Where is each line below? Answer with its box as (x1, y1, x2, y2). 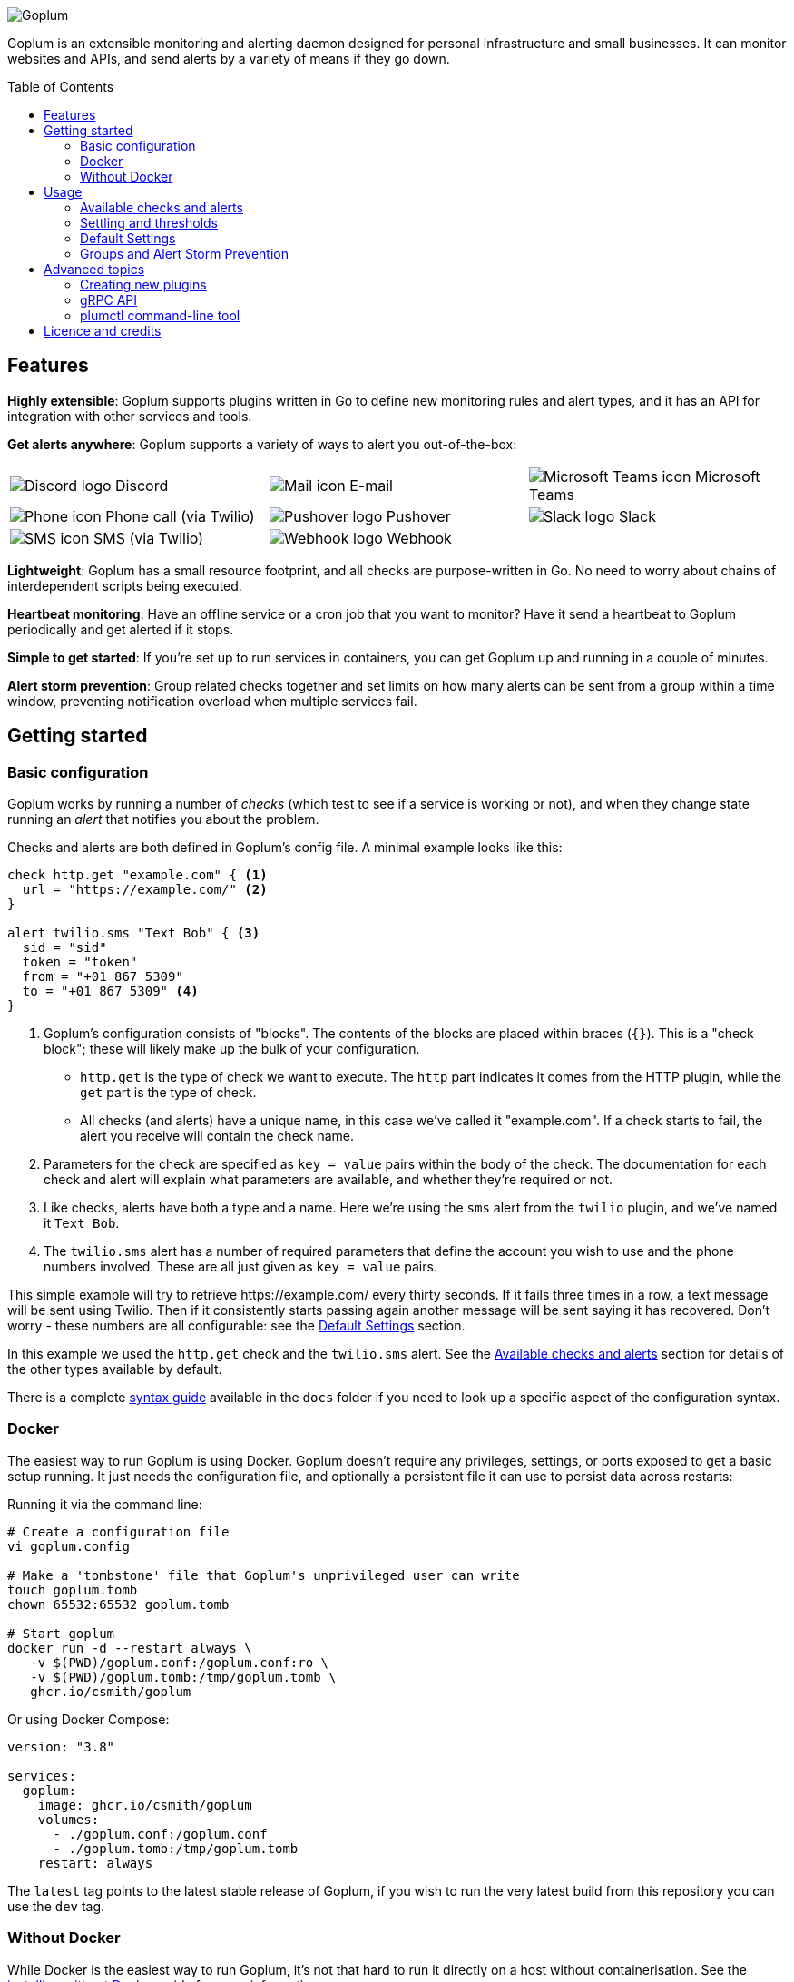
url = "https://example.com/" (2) (22, 882, 268, 898)
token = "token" (22, 955, 138, 970)
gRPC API (80, 292, 138, 308)
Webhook (387, 528, 452, 547)
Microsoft (695, 466, 760, 486)
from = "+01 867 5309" (22, 969, 183, 985)
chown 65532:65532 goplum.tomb (7, 1596, 230, 1612)
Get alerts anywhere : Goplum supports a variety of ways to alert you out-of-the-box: (7, 436, 517, 452)
